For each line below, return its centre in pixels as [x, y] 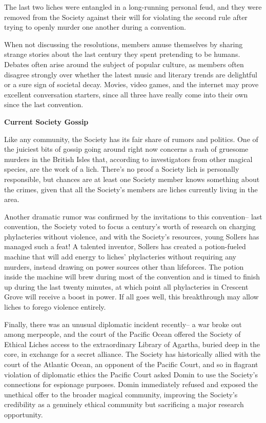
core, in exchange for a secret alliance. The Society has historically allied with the [132, 354]
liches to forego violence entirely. [55, 307]
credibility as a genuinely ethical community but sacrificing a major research [124, 404]
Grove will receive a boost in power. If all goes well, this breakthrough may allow [131, 297]
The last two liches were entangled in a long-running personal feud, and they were [133, 7]
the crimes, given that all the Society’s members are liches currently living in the [131, 189]
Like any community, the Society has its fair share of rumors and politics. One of [131, 139]
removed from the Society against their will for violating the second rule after [126, 17]
